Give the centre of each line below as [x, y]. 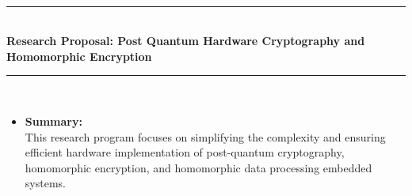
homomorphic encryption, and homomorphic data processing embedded [198, 167]
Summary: [53, 121]
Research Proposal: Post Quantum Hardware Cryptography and [186, 41]
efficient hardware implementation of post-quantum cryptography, [185, 152]
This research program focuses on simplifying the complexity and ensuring [205, 136]
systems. [45, 183]
